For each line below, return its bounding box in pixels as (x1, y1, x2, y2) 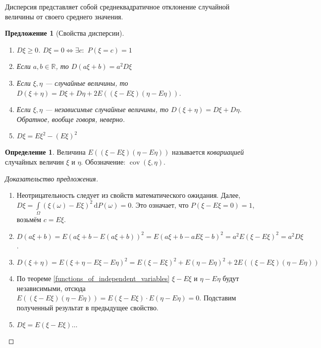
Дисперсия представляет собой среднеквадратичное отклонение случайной (5, 1, 230, 11)
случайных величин (5, 156, 64, 167)
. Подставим (199, 292, 236, 303)
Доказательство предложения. (5, 173, 98, 183)
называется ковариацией (171, 147, 244, 157)
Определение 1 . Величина (5, 147, 86, 157)
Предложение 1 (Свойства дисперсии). (5, 28, 124, 38)
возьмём (16, 214, 42, 225)
